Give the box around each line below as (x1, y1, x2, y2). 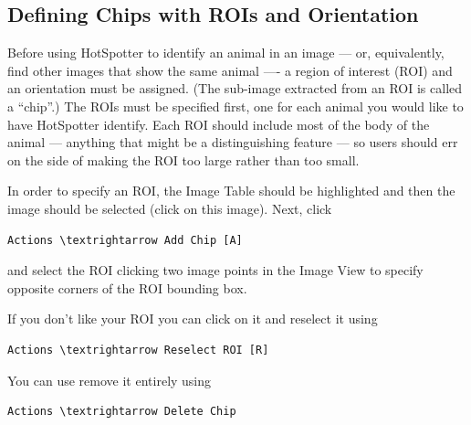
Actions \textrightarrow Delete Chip (7, 405, 236, 419)
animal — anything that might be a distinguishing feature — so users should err (7, 133, 458, 152)
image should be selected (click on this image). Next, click (7, 198, 332, 218)
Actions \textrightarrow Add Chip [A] (7, 233, 243, 247)
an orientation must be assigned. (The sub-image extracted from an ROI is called (7, 79, 463, 98)
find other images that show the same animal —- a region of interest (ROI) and (7, 60, 453, 80)
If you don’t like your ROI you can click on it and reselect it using (7, 309, 378, 328)
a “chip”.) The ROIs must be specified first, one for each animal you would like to (7, 96, 464, 115)
